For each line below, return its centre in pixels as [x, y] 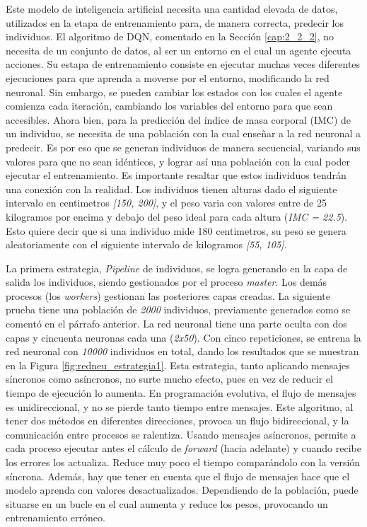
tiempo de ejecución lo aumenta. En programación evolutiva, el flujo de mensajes [181, 393]
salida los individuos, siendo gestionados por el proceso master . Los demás [167, 282]
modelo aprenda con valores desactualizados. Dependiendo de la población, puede [182, 490]
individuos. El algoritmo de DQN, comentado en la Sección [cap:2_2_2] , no [170, 36]
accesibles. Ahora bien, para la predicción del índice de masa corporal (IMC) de [179, 119]
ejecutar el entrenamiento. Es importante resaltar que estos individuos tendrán [176, 175]
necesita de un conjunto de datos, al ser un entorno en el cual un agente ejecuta [179, 50]
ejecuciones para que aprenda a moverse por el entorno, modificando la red [168, 77]
